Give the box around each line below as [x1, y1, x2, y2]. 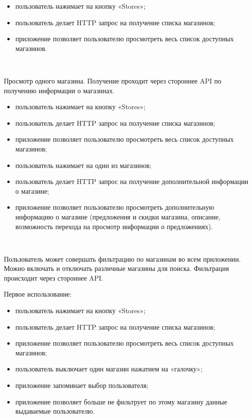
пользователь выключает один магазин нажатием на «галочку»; [15, 364, 202, 374]
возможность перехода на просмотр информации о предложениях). [15, 221, 213, 231]
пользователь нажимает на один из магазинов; [15, 160, 151, 170]
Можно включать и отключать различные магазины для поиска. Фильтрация [4, 263, 229, 273]
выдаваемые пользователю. [15, 406, 95, 416]
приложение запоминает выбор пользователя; [15, 380, 149, 390]
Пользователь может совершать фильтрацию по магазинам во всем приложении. [4, 253, 241, 264]
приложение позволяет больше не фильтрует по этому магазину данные [15, 396, 227, 406]
